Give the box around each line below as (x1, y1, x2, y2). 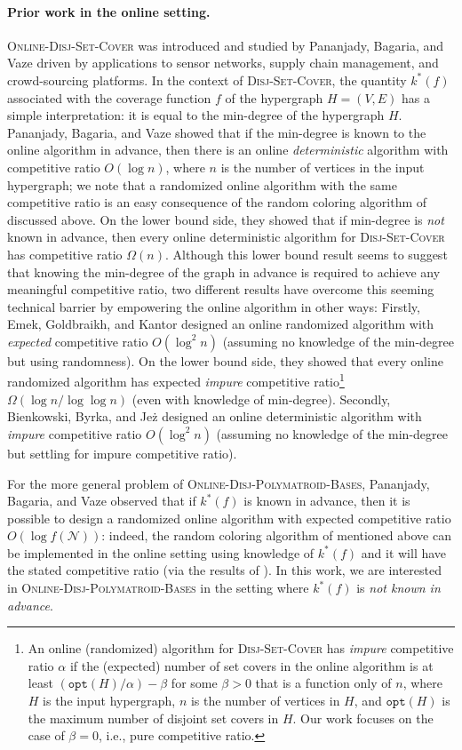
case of (28, 726, 65, 745)
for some (171, 674, 218, 692)
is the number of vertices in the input (220, 157, 425, 176)
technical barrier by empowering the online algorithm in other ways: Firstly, (7, 297, 420, 315)
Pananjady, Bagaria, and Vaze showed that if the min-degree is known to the (7, 123, 426, 141)
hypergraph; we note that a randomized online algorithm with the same (7, 175, 397, 194)
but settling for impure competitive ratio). (7, 443, 237, 462)
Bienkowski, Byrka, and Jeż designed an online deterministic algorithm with (7, 407, 422, 426)
